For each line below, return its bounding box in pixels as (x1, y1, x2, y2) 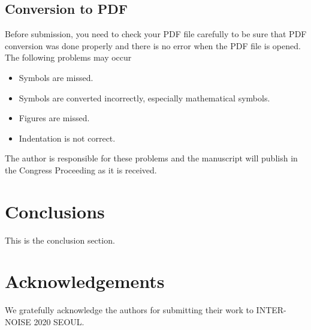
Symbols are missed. (19, 71, 93, 83)
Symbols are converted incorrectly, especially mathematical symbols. (19, 91, 270, 104)
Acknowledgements (5, 269, 165, 293)
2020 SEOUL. (34, 315, 84, 328)
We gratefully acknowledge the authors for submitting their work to (5, 304, 253, 316)
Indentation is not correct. (19, 131, 116, 144)
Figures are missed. (19, 112, 90, 124)
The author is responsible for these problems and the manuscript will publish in (5, 152, 298, 164)
